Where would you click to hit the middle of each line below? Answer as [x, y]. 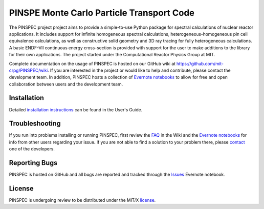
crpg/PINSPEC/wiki [29, 70]
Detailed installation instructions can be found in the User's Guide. [76, 109]
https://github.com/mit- [200, 63]
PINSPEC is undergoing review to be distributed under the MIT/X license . [82, 200]
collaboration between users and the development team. [66, 84]
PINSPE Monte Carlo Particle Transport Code [102, 13]
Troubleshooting [35, 124]
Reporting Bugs [33, 163]
